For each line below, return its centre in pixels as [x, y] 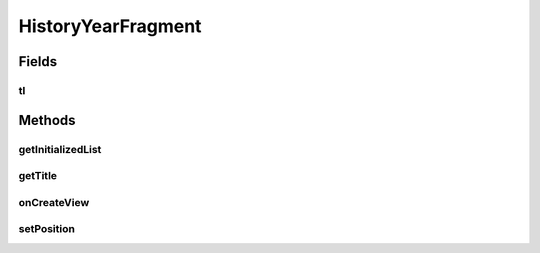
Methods [47, 120]
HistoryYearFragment [110, 26]
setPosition [46, 229]
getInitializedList [60, 149]
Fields [38, 61]
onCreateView [54, 202]
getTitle [38, 176]
